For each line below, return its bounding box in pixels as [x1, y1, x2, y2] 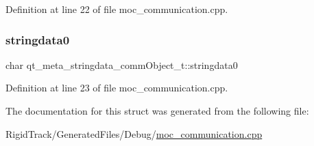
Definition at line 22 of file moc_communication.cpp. [5, 2, 228, 16]
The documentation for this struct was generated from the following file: [5, 104, 309, 117]
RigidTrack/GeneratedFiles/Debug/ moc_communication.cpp [5, 126, 263, 141]
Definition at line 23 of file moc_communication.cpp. [5, 81, 228, 95]
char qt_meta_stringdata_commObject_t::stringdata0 [5, 57, 238, 72]
